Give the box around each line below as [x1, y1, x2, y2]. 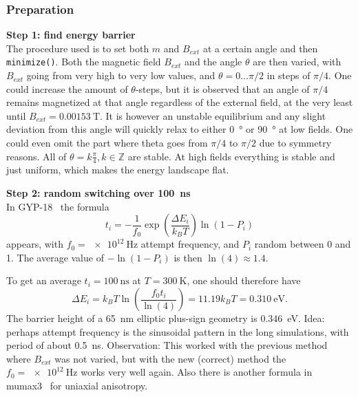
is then [173, 250, 202, 264]
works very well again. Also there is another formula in [81, 365, 313, 379]
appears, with [6, 237, 63, 251]
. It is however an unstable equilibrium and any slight [100, 108, 326, 122]
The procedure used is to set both [6, 41, 149, 55]
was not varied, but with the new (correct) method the [54, 351, 286, 365]
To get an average [6, 273, 81, 288]
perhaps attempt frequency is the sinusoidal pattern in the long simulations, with [6, 324, 349, 339]
